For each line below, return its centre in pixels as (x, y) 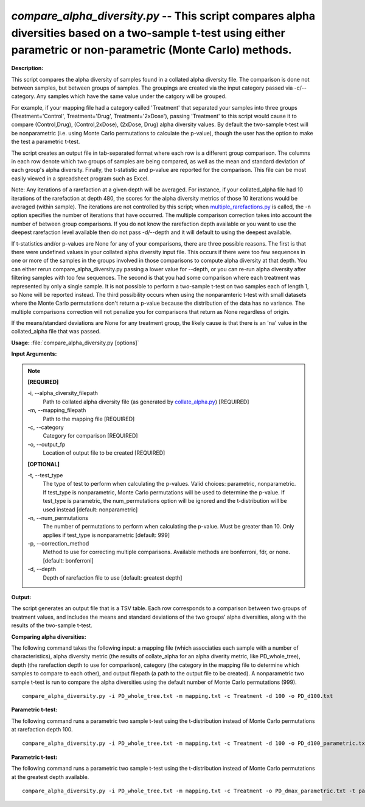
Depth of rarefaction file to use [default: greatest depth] (113, 578)
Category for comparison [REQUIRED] (90, 436)
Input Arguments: (34, 354)
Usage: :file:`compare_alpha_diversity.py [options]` (75, 343)
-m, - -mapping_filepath (57, 410)
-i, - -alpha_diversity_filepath (63, 393)
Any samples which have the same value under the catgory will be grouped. (132, 96)
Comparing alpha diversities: (49, 636)
